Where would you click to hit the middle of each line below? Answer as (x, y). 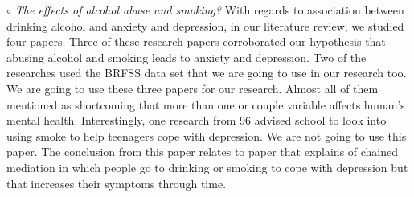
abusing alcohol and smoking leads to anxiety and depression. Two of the (187, 57)
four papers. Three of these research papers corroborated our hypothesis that (196, 41)
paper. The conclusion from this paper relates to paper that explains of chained (203, 152)
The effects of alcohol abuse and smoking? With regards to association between (209, 10)
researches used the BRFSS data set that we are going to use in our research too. (207, 73)
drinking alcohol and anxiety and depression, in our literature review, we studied (205, 25)
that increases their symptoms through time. (117, 183)
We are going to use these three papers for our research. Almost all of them (193, 88)
